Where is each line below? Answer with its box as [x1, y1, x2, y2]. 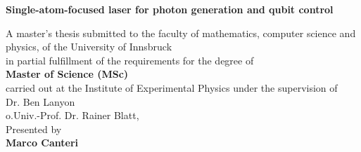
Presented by [6, 121, 62, 136]
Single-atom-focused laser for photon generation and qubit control [6, 2, 334, 16]
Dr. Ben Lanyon [6, 94, 75, 109]
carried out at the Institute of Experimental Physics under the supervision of [6, 80, 338, 95]
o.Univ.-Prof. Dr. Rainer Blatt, [6, 108, 139, 123]
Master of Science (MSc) [6, 67, 129, 81]
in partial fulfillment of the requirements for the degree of [6, 53, 254, 67]
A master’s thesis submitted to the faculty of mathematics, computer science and [6, 25, 356, 40]
